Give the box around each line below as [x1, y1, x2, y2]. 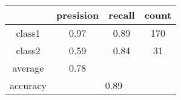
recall [108, 8, 135, 22]
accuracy [10, 78, 47, 92]
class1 [16, 26, 41, 40]
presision [56, 8, 99, 22]
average [12, 61, 44, 75]
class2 [16, 43, 41, 57]
